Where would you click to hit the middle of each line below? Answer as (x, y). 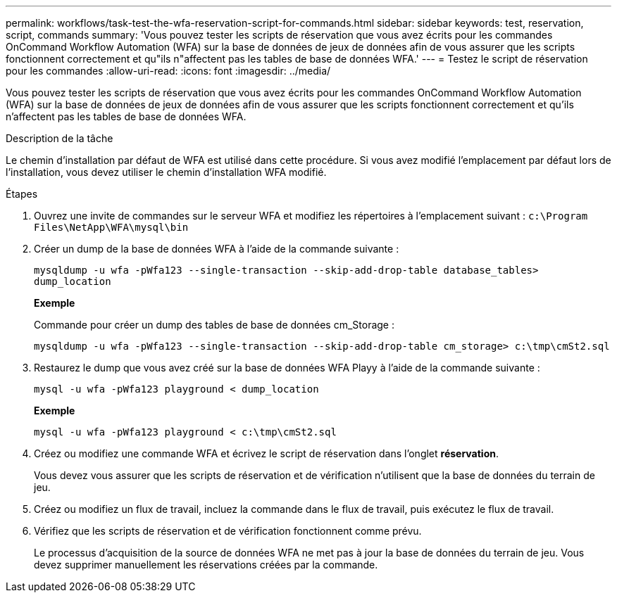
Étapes (22, 194)
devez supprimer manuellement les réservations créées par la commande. (206, 565)
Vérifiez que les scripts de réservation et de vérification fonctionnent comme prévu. (228, 531)
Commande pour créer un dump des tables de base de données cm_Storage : (214, 325)
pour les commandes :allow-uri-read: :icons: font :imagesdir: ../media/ (168, 71)
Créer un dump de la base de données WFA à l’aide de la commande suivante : (217, 249)
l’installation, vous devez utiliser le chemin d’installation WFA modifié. (166, 172)
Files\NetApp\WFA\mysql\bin (111, 227)
